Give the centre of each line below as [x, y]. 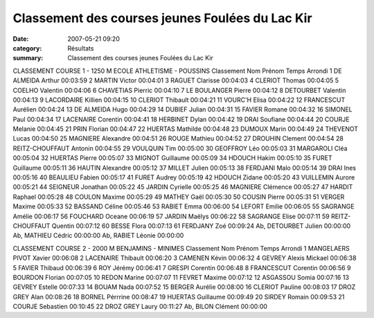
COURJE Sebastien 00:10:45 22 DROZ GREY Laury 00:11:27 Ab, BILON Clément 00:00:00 [140, 307]
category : [27, 48]
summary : [28, 58]
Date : [21, 39]
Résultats [81, 48]
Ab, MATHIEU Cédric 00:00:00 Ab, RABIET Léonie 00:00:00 [98, 236]
